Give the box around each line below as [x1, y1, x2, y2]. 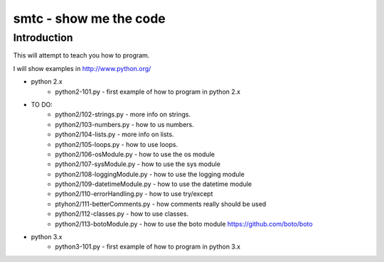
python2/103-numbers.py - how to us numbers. [55, 120, 195, 129]
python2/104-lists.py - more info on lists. [55, 130, 174, 138]
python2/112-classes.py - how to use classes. [55, 209, 188, 218]
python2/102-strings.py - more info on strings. [55, 110, 191, 119]
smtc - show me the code [13, 11, 166, 26]
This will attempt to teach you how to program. [13, 51, 150, 60]
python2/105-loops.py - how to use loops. [55, 140, 178, 148]
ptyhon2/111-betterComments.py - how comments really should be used [55, 200, 267, 208]
